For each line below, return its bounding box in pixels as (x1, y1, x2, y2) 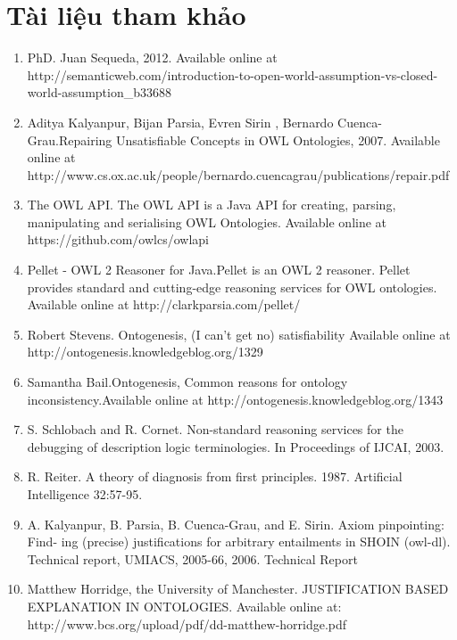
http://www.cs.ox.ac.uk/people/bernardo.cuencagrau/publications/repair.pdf (27, 165, 450, 184)
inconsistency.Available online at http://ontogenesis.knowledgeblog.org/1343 (27, 390, 444, 408)
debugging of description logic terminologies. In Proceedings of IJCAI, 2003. (27, 437, 445, 455)
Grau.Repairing (27, 130, 112, 149)
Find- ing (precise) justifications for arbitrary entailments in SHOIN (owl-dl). (27, 532, 451, 551)
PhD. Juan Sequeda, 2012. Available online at (27, 48, 278, 67)
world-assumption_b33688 (27, 83, 172, 102)
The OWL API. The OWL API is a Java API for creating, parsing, (27, 195, 396, 214)
